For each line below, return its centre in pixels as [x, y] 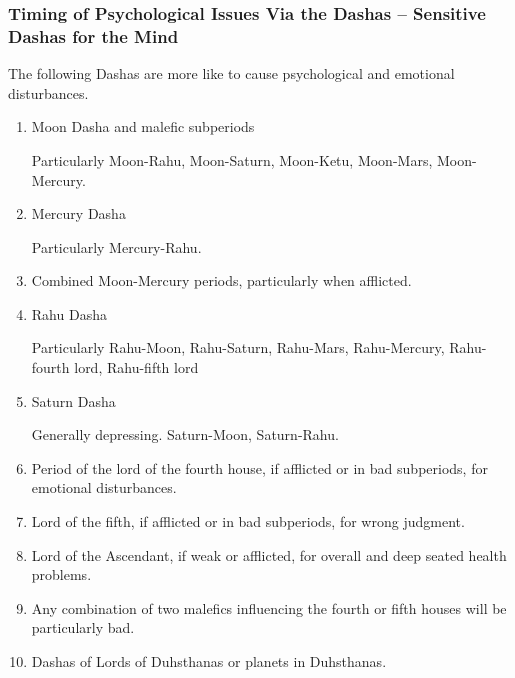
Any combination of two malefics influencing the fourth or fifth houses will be [269, 607]
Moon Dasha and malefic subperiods [143, 126]
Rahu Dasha [69, 313]
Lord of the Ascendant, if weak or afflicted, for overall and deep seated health [269, 554]
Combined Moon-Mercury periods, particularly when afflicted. [221, 280]
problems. [61, 574]
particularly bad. [83, 627]
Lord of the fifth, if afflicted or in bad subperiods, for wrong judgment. [248, 521]
